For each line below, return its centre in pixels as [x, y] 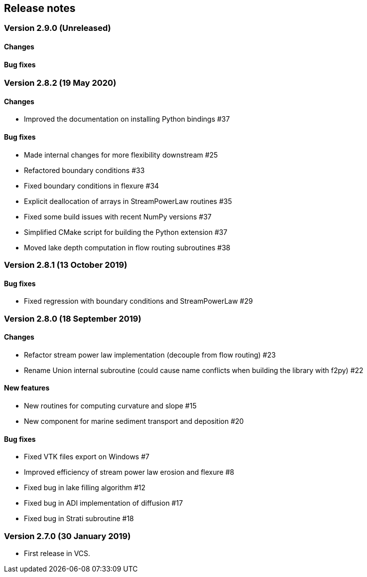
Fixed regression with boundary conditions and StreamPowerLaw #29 [138, 301]
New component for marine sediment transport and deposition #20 [134, 421]
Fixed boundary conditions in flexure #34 [92, 186]
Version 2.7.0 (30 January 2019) [67, 536]
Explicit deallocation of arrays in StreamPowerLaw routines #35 [128, 201]
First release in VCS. [57, 554]
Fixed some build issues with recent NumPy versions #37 [118, 216]
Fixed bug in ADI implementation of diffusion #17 [104, 503]
